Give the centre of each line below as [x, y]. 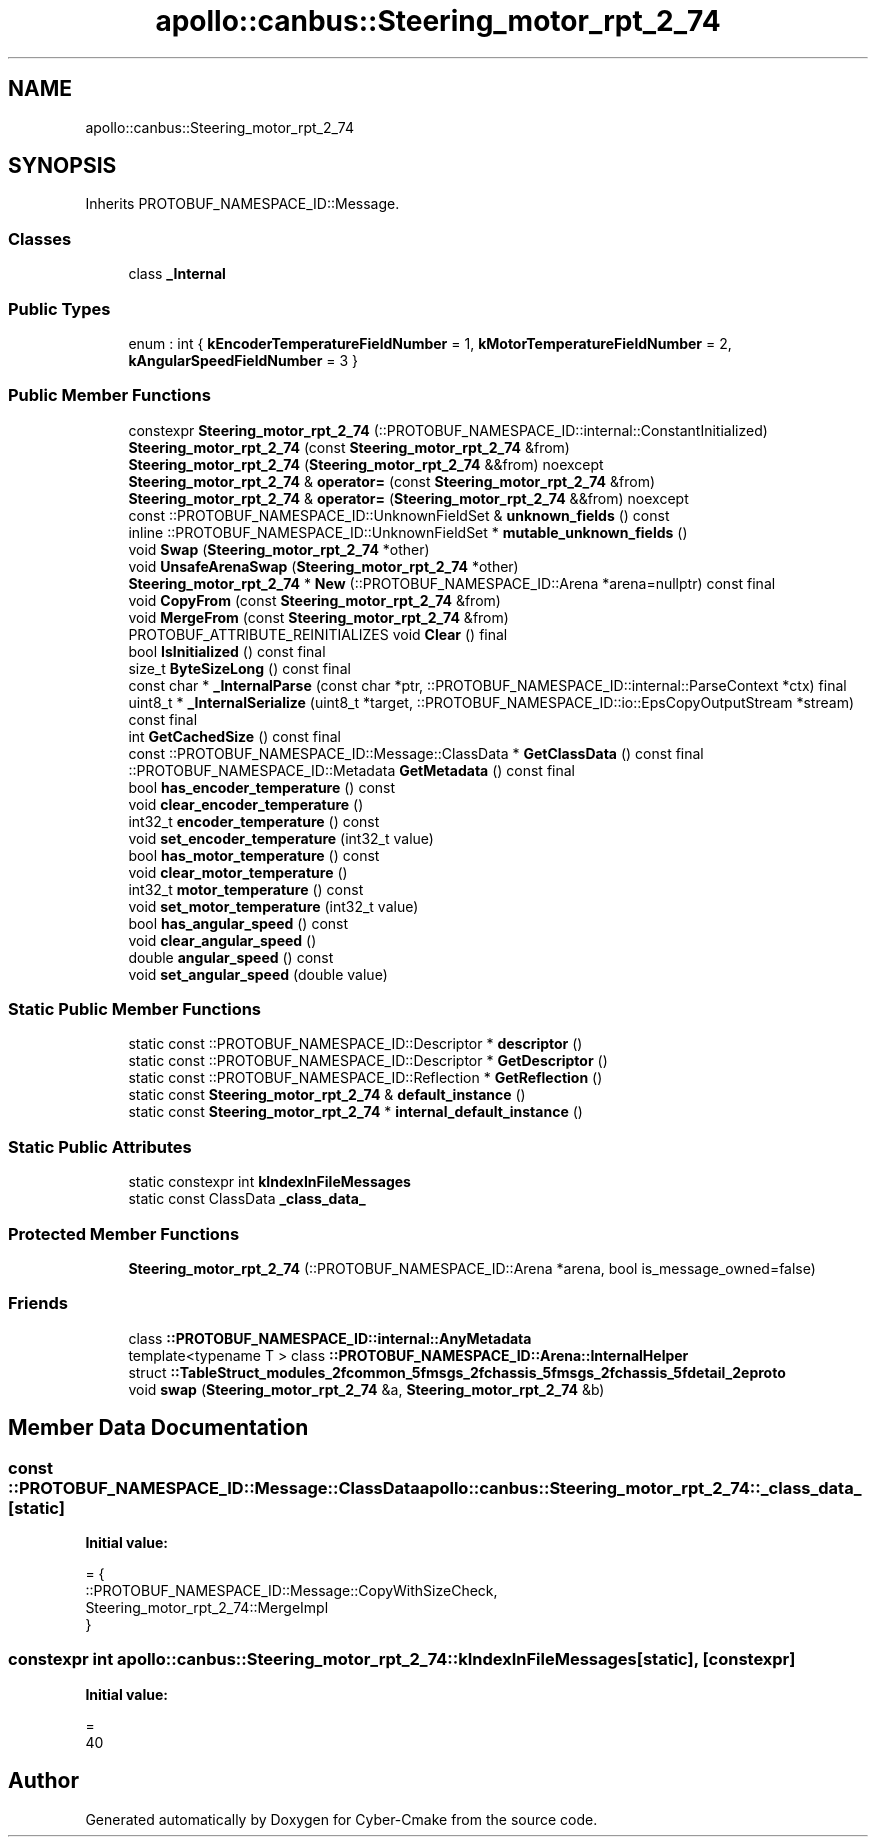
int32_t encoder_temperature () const [254, 821]
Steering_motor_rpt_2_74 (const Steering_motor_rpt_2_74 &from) [349, 447]
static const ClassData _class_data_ [247, 1199]
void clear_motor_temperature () [238, 872]
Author [43, 1781]
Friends [38, 1303]
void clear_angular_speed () [222, 940]
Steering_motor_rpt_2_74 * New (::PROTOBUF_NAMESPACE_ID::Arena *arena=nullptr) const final [452, 583]
